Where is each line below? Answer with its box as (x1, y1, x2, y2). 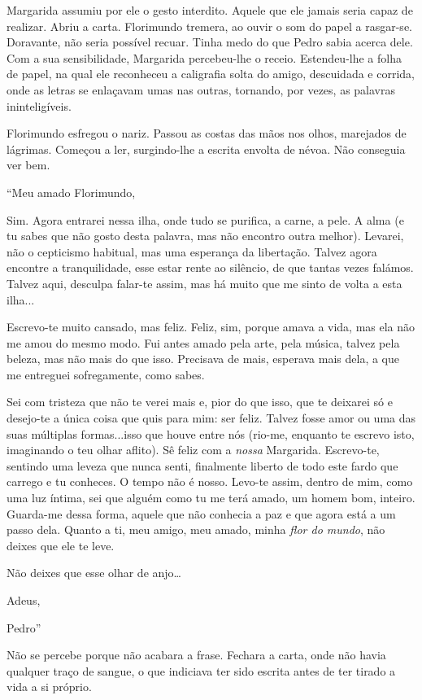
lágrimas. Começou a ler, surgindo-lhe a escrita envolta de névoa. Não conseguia (7, 140, 406, 157)
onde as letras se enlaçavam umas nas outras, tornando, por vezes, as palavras (7, 81, 396, 98)
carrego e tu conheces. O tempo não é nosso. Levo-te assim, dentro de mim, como (7, 473, 413, 490)
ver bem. (7, 156, 50, 173)
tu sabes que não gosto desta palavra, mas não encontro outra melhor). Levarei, (7, 227, 404, 244)
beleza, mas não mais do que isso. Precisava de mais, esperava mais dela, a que (7, 350, 400, 367)
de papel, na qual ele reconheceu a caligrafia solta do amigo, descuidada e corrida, (7, 65, 415, 82)
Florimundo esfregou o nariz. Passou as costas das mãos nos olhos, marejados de (7, 125, 407, 142)
